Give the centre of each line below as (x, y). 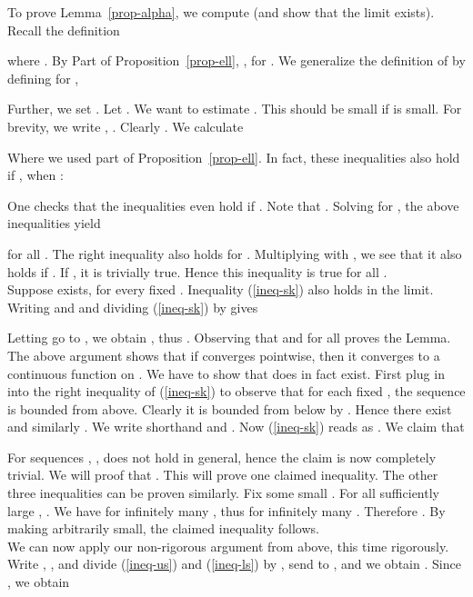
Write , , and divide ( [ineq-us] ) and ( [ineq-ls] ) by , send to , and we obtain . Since (234, 564)
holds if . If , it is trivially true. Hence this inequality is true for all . (197, 271)
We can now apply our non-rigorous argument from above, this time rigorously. (228, 546)
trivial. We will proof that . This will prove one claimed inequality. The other (223, 475)
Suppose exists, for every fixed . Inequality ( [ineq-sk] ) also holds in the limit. (221, 289)
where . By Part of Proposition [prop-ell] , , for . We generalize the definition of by (236, 60)
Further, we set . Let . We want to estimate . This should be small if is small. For (235, 109)
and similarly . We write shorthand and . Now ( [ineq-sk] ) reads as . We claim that (236, 427)
